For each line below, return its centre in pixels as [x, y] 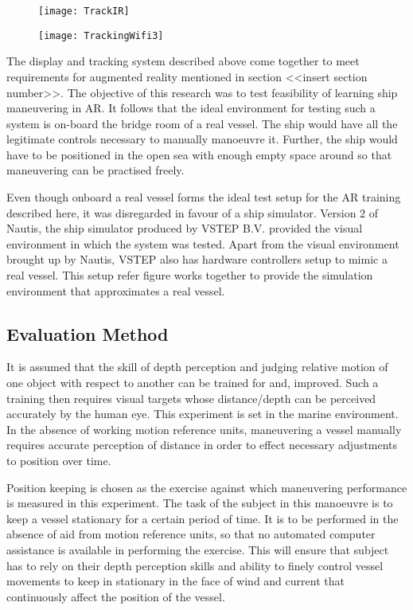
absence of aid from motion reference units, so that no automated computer [191, 534]
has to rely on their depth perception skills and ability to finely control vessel [195, 565]
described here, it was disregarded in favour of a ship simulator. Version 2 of [193, 212]
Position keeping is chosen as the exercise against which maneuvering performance [207, 487]
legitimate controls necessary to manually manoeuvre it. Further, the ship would [202, 139]
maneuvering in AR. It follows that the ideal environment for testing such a [191, 108]
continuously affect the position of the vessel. [116, 596]
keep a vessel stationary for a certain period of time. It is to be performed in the [203, 518]
